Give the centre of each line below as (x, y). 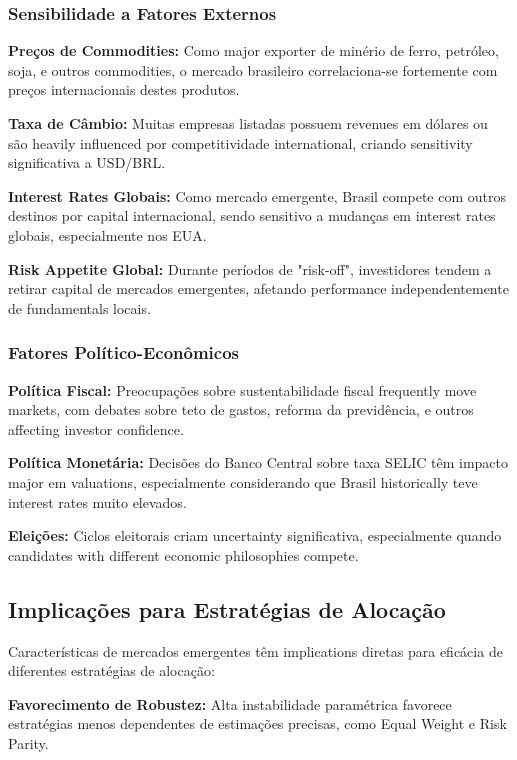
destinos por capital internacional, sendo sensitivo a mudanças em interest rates (252, 215)
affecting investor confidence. (96, 428)
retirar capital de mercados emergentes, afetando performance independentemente (258, 288)
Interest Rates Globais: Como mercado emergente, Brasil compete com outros (257, 195)
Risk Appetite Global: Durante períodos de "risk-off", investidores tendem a (250, 268)
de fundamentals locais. (79, 307)
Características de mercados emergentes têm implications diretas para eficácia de (255, 650)
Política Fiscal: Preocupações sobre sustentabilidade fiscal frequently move (242, 389)
